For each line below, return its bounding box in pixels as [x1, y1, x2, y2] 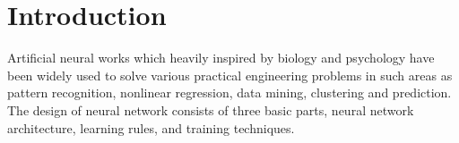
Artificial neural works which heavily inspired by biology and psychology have [7, 48, 435, 67]
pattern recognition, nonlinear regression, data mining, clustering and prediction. [7, 83, 452, 102]
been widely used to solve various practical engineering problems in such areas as [7, 65, 453, 84]
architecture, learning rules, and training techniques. [7, 118, 295, 137]
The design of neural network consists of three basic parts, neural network [7, 100, 414, 119]
